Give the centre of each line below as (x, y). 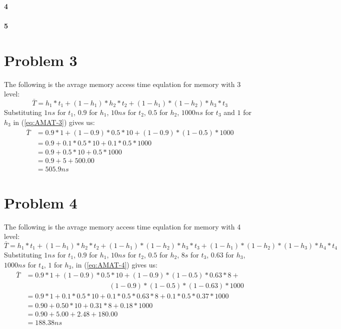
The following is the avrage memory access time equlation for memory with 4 (122, 226)
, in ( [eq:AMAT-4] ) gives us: (114, 264)
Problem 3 (41, 60)
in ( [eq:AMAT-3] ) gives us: (54, 122)
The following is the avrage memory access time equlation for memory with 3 (122, 84)
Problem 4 (41, 202)
